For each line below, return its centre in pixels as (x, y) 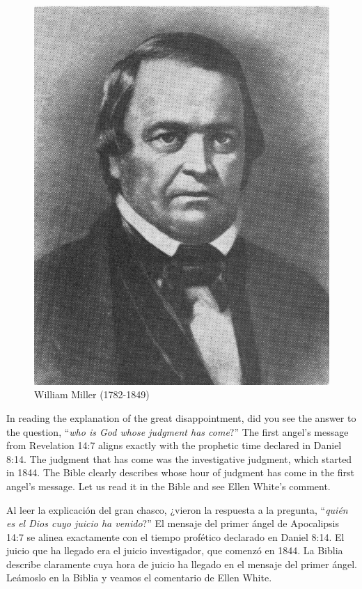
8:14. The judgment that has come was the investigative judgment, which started (179, 458)
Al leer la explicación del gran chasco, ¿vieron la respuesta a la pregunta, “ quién (177, 509)
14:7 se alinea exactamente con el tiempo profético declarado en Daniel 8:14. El (175, 536)
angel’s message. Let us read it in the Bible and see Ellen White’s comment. (168, 486)
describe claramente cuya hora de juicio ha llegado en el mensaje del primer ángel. (182, 564)
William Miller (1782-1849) (92, 394)
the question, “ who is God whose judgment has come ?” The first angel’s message (178, 431)
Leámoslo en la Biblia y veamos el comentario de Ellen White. (139, 578)
